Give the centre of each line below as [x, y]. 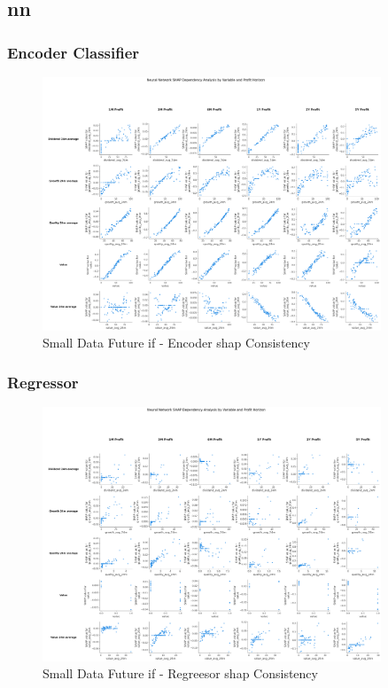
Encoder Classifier [74, 52]
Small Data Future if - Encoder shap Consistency [176, 343]
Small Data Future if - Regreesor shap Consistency [180, 673]
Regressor [43, 382]
